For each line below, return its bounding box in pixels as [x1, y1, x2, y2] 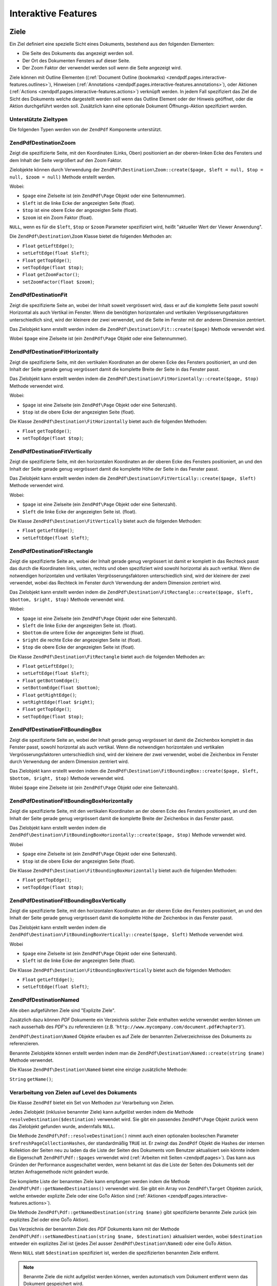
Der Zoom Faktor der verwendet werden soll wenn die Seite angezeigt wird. [22, 65, 182, 71]
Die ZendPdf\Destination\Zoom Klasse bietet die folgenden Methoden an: [9, 233, 172, 239]
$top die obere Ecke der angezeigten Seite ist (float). [22, 644, 135, 650]
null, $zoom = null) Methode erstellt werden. [9, 174, 115, 180]
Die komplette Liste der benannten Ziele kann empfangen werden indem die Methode [9, 1178, 190, 1184]
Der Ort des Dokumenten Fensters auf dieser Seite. [22, 57, 131, 64]
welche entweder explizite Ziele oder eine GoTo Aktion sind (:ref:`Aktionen [9, 1192, 167, 1199]
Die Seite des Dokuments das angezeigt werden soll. [22, 50, 134, 57]
